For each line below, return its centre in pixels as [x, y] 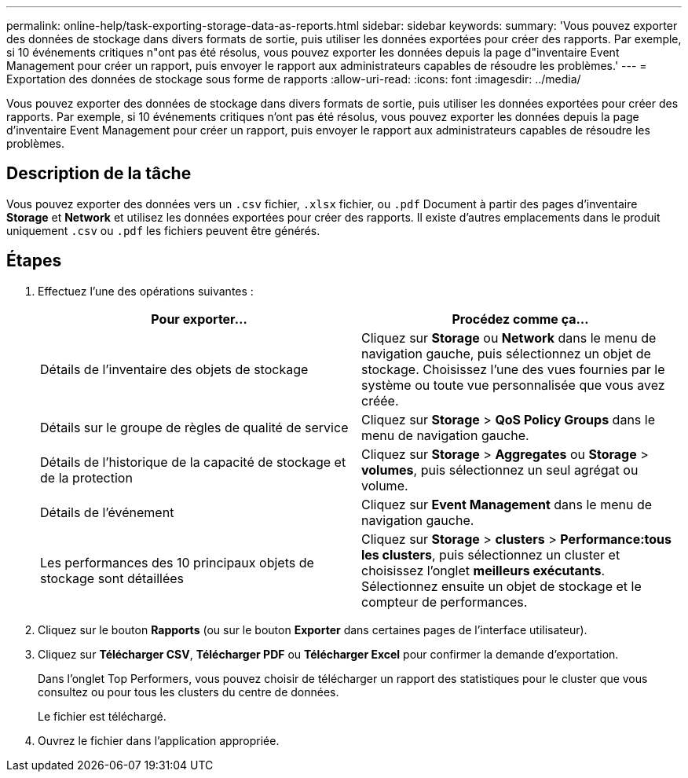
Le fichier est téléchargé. [102, 716]
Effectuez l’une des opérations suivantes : [146, 291]
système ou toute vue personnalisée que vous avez [513, 385]
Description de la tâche [99, 174]
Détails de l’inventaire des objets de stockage [174, 369]
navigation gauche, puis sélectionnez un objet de [506, 353]
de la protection [86, 477]
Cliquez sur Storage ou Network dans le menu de [509, 338]
